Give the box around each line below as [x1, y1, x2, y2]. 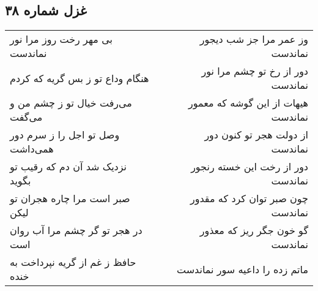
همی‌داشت [10, 142, 54, 156]
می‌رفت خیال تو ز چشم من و [10, 96, 132, 110]
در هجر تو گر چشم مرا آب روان [10, 223, 142, 238]
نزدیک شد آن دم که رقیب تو [10, 159, 127, 174]
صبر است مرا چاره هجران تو [10, 191, 130, 206]
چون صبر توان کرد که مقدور [190, 191, 308, 206]
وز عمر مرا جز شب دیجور [199, 32, 308, 47]
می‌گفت [10, 110, 43, 124]
